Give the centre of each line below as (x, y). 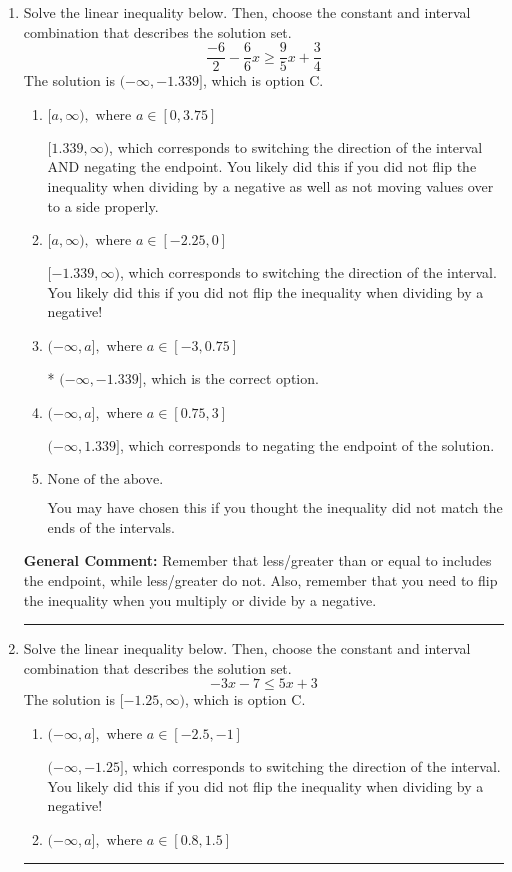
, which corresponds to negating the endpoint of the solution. (307, 444)
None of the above (103, 480)
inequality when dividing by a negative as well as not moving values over (270, 186)
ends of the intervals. (111, 526)
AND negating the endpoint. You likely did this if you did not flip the (262, 166)
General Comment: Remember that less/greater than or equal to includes (257, 560)
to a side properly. (103, 205)
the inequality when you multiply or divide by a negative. (200, 599)
